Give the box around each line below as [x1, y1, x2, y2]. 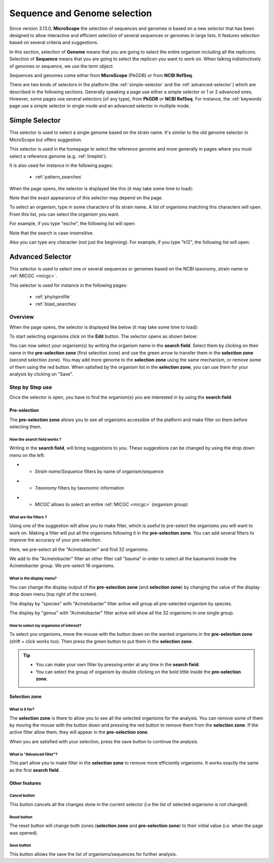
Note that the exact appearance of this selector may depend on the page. [9, 195, 163, 201]
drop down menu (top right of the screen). [9, 591, 98, 597]
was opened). [9, 830, 38, 836]
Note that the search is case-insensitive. [9, 230, 94, 236]
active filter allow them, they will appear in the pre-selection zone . [9, 729, 149, 735]
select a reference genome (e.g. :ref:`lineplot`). [9, 153, 108, 159]
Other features [9, 780, 42, 786]
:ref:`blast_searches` [35, 301, 78, 307]
